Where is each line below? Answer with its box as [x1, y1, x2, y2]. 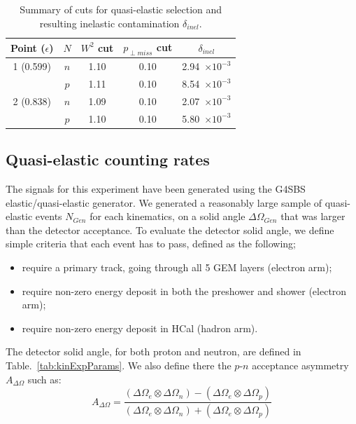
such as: [27, 371, 62, 386]
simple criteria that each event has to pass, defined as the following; [6, 236, 296, 251]
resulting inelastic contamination [39, 15, 180, 30]
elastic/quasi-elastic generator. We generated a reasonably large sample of [6, 195, 322, 210]
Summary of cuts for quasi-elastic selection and [20, 2, 222, 16]
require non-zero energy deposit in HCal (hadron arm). [22, 320, 258, 335]
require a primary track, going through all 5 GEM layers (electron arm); [22, 260, 332, 275]
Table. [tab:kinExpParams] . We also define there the [6, 358, 232, 372]
